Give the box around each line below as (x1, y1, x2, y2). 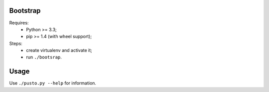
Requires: (9, 20, 29, 26)
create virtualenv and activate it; (26, 47, 92, 53)
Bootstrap (9, 6, 41, 15)
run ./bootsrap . (26, 54, 62, 60)
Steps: (9, 40, 22, 46)
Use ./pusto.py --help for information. (9, 80, 97, 86)
